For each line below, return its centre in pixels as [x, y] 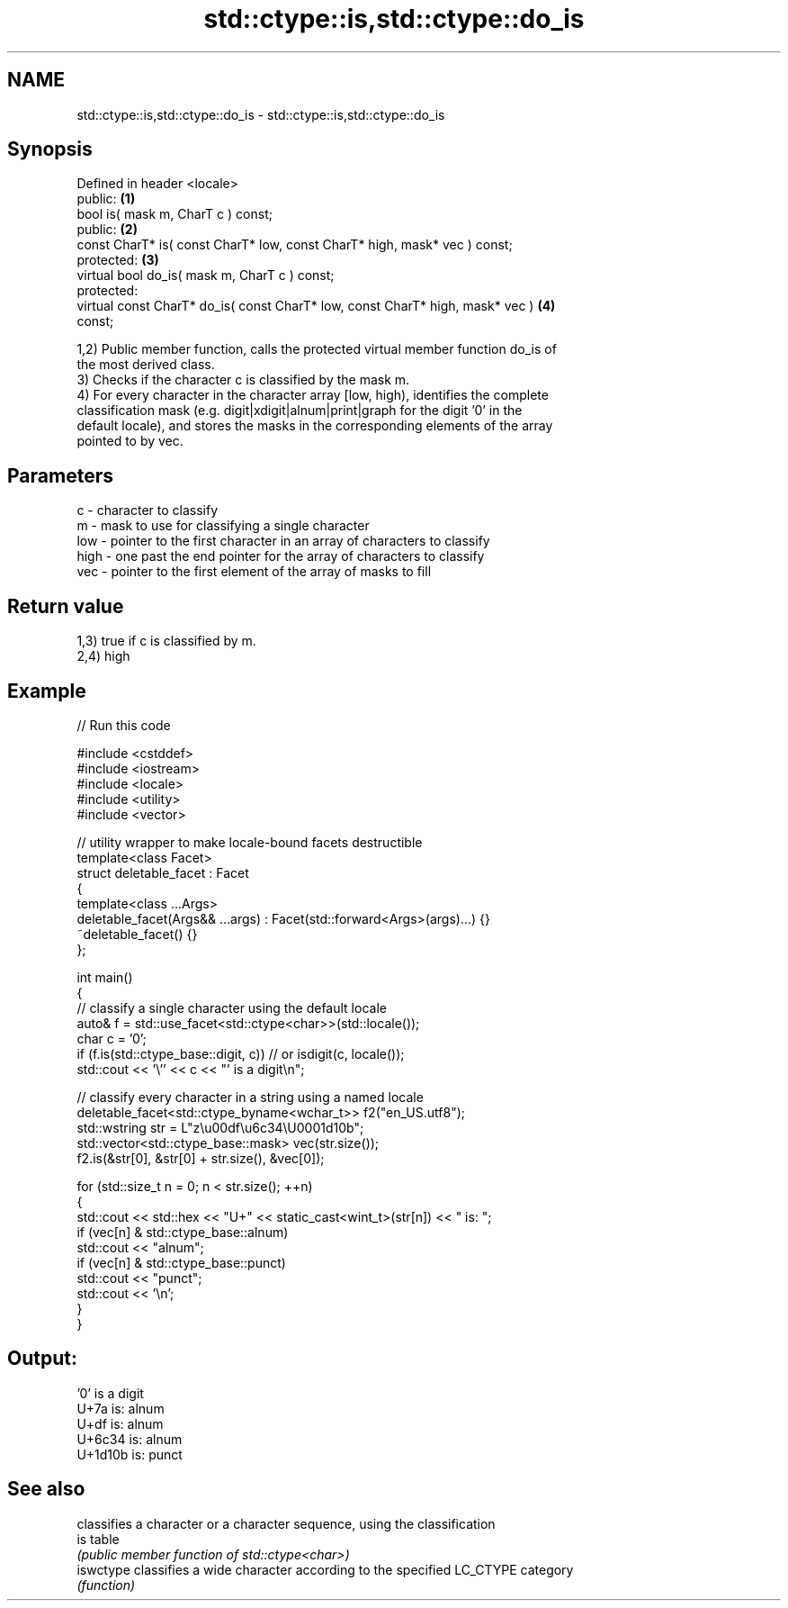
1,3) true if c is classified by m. [166, 641]
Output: [42, 1359]
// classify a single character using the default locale [232, 1007]
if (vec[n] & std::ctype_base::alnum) [183, 1232]
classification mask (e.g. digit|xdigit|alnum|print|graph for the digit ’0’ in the [300, 411]
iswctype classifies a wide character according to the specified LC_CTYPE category [325, 1569]
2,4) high [103, 656]
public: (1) [106, 199]
